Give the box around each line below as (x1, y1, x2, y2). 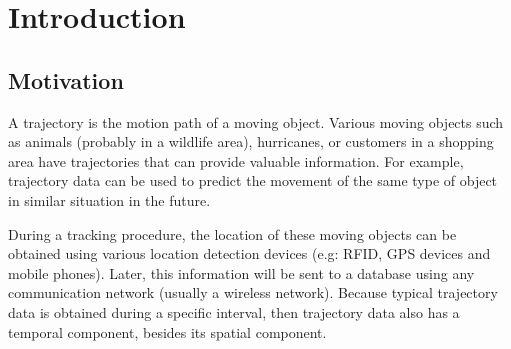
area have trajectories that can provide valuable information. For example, (8, 150, 464, 171)
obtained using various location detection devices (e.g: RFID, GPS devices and (8, 243, 491, 264)
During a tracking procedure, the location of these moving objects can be (8, 223, 457, 244)
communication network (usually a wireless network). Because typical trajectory (8, 282, 498, 303)
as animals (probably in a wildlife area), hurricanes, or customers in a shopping (8, 131, 494, 152)
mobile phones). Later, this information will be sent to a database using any (8, 262, 475, 283)
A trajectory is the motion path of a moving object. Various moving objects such (8, 111, 504, 132)
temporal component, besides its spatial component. (8, 321, 327, 342)
